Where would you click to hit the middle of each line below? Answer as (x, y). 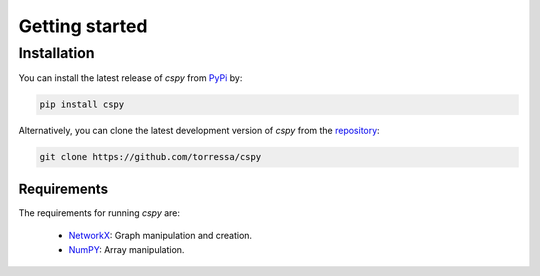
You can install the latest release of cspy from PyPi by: (130, 78)
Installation (56, 53)
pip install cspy (82, 104)
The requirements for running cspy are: (99, 212)
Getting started (83, 26)
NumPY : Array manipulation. (126, 249)
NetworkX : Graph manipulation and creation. (160, 236)
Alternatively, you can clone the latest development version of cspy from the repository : (199, 131)
